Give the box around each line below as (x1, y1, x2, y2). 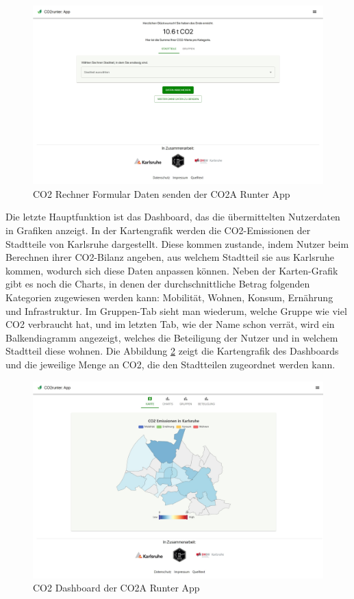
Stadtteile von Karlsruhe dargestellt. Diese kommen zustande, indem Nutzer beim (5, 236, 349, 251)
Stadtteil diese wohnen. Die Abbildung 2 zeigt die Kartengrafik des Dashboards (5, 344, 339, 358)
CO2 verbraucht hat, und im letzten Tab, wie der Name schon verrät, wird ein (5, 317, 335, 331)
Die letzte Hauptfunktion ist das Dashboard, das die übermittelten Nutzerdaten (5, 209, 340, 224)
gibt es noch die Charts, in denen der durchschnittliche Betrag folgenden (5, 277, 310, 291)
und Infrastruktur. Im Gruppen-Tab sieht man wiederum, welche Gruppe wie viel (5, 303, 347, 318)
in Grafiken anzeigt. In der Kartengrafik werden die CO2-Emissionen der (5, 223, 311, 238)
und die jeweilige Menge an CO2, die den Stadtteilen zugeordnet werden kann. (5, 357, 336, 371)
